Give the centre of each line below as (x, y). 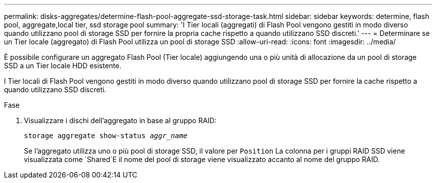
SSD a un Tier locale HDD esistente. (63, 66)
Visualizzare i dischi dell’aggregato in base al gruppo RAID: (120, 120)
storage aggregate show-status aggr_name (106, 136)
